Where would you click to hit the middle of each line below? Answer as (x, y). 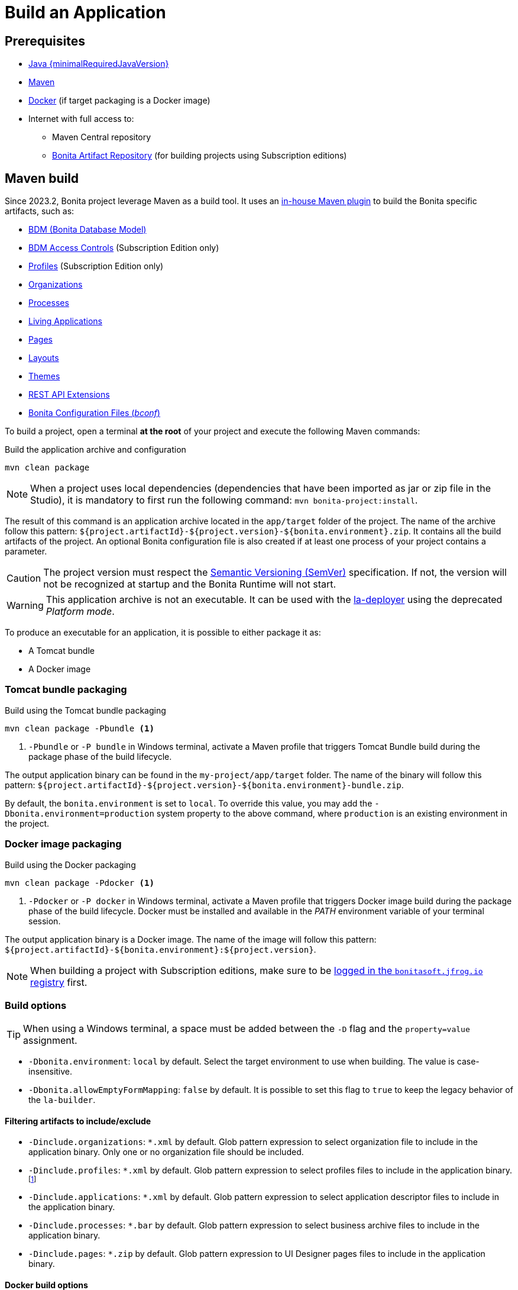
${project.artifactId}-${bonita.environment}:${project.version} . (161, 949)
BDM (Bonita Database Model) (88, 230)
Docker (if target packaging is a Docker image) (119, 101)
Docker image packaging (63, 844)
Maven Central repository (102, 137)
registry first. (59, 982)
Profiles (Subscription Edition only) (96, 266)
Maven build (42, 178)
